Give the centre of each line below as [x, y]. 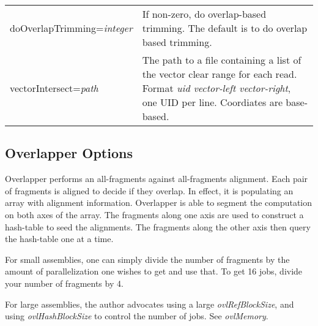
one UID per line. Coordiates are [213, 102]
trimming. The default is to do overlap [225, 28]
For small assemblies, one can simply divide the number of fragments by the [147, 259]
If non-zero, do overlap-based [204, 14]
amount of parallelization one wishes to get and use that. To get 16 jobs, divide [154, 271]
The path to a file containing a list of [222, 60]
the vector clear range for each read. [220, 74]
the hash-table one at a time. [59, 239]
